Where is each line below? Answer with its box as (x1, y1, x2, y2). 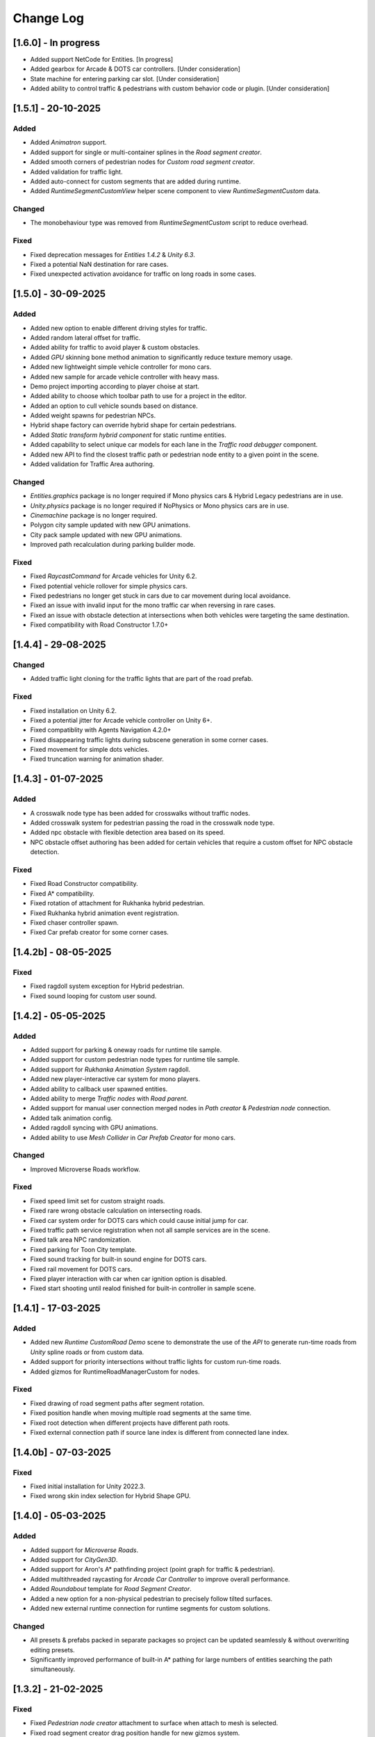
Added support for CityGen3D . (30, 1556, 118, 1564)
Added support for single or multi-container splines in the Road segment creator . (30, 148, 262, 156)
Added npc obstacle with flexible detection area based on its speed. (30, 828, 225, 837)
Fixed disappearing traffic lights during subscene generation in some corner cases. (30, 735, 269, 743)
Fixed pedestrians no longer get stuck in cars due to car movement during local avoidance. (30, 591, 291, 600)
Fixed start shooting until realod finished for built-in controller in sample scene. (30, 1284, 256, 1292)
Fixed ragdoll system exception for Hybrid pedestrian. (30, 982, 185, 990)
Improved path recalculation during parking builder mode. (30, 541, 196, 549)
